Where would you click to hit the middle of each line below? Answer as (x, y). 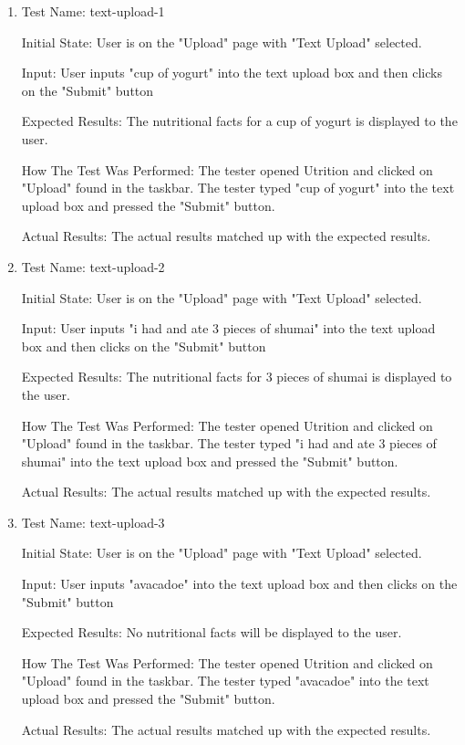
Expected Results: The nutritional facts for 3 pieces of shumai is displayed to (237, 377)
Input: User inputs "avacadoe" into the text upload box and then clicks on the (239, 584)
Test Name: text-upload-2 (93, 266)
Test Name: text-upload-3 (93, 522)
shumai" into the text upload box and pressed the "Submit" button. (210, 461)
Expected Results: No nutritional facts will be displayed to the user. (212, 632)
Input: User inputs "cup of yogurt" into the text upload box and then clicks (232, 73)
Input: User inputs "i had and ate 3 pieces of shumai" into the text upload (228, 328)
